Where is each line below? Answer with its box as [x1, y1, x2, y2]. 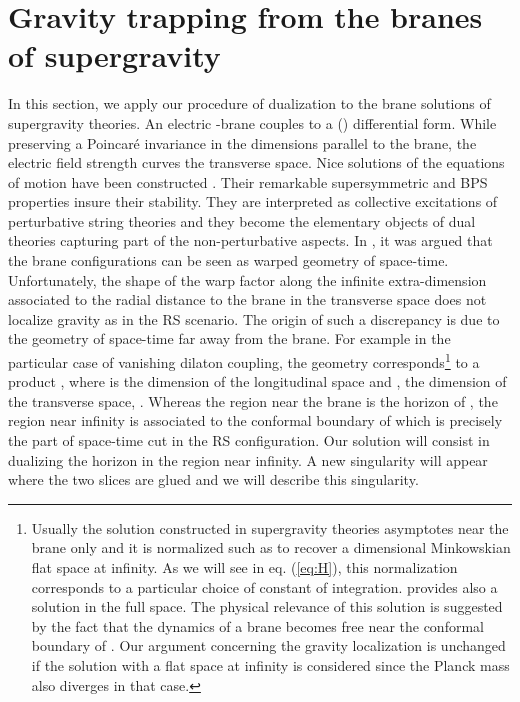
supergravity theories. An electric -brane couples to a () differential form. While [8, 112, 497, 133]
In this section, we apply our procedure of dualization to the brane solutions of [8, 93, 491, 114]
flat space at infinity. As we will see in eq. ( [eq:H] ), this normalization [31, 557, 458, 578]
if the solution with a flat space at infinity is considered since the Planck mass [31, 655, 510, 675]
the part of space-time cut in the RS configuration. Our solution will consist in [8, 430, 490, 451]
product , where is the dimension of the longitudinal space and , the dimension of [8, 371, 507, 392]
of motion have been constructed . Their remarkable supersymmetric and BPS [8, 171, 488, 192]
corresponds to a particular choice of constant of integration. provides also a [31, 576, 498, 597]
